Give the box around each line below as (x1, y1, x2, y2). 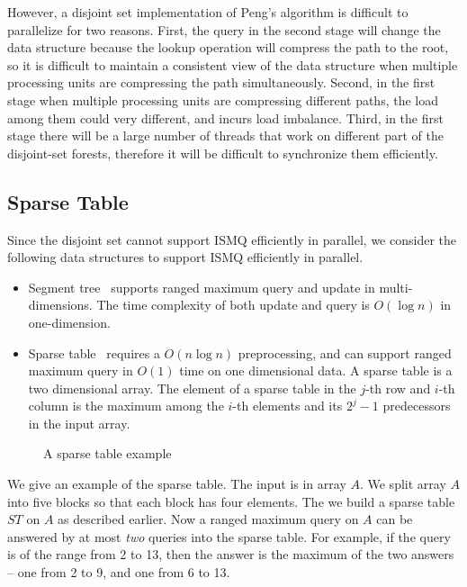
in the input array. (28, 413, 130, 432)
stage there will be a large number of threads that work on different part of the (7, 126, 444, 145)
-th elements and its (232, 396, 343, 415)
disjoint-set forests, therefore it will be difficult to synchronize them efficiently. (7, 143, 438, 162)
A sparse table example (43, 444, 172, 463)
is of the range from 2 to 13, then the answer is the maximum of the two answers (7, 545, 454, 564)
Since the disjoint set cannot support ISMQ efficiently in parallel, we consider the (7, 230, 456, 248)
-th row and (365, 378, 431, 397)
